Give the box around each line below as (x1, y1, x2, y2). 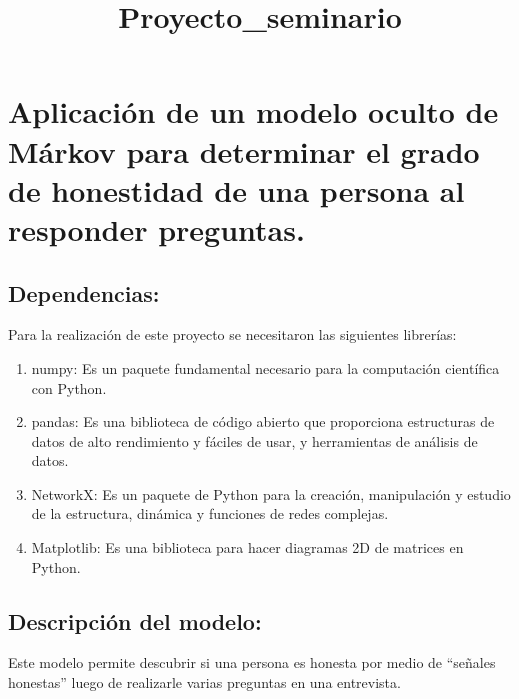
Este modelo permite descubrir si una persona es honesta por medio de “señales (8, 652, 496, 673)
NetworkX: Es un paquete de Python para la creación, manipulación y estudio (31, 483, 511, 504)
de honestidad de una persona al (8, 169, 465, 210)
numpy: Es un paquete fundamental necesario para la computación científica (31, 357, 500, 378)
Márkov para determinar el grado (8, 130, 480, 171)
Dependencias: (8, 277, 160, 308)
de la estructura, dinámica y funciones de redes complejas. (31, 503, 389, 524)
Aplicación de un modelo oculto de (8, 91, 499, 132)
